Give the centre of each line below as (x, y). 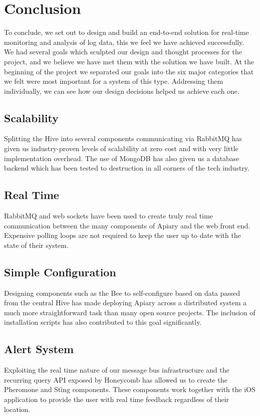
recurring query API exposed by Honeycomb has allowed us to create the (116, 379)
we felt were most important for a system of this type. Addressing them (114, 81)
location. (17, 409)
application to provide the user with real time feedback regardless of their (117, 399)
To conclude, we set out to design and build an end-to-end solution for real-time (127, 32)
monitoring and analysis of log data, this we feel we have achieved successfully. (124, 42)
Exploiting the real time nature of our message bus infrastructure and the (117, 370)
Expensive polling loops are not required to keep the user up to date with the (123, 235)
